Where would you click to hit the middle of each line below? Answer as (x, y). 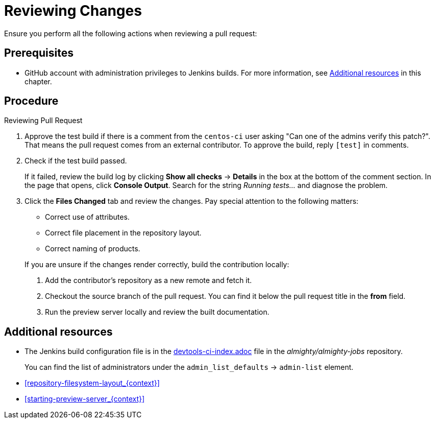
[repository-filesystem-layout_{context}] (92, 383)
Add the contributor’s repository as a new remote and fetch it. (149, 280)
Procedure (31, 101)
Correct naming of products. (93, 249)
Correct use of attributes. (87, 217)
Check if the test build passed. (76, 161)
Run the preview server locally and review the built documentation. (157, 312)
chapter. (38, 81)
